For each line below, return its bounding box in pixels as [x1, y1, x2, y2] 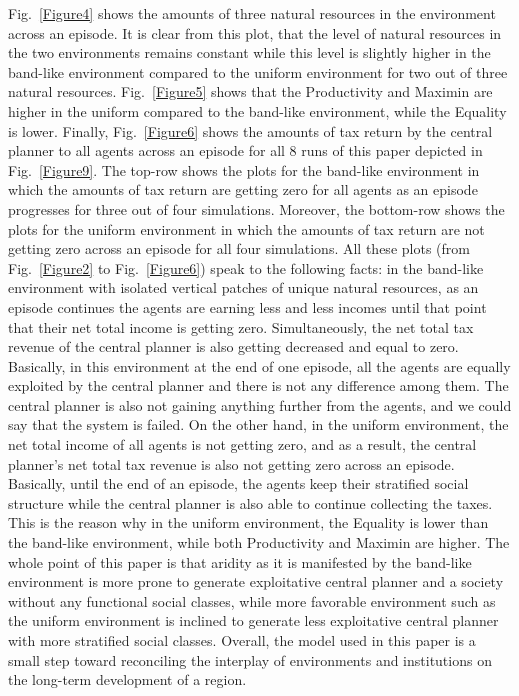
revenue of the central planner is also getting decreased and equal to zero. [8, 336, 459, 357]
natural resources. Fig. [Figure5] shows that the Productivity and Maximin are [8, 81, 493, 102]
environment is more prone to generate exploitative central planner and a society [8, 571, 504, 592]
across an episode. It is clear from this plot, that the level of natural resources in [8, 22, 502, 43]
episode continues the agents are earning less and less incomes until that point [8, 296, 487, 317]
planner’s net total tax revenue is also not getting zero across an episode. [8, 453, 455, 474]
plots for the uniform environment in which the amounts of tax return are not [8, 218, 485, 239]
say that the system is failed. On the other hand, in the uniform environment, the [8, 414, 509, 435]
